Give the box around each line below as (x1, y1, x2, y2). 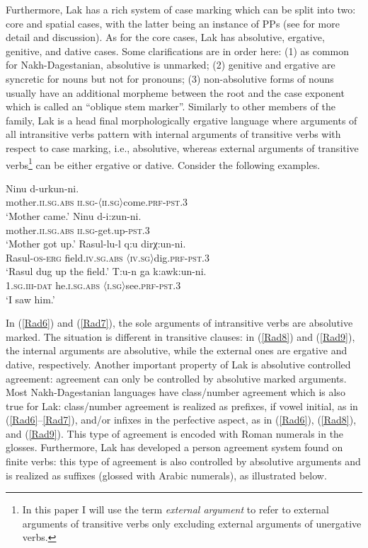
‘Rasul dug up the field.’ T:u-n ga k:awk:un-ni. (6, 264, 207, 279)
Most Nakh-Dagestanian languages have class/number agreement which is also (6, 385, 345, 400)
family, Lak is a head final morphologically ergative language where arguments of (6, 112, 357, 127)
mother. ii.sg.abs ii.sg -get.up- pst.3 (6, 222, 150, 237)
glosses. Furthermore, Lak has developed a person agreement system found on (6, 440, 343, 455)
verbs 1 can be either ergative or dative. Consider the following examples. (6, 155, 321, 172)
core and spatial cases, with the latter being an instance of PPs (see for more (6, 16, 340, 30)
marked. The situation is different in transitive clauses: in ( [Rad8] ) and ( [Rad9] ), (6, 329, 355, 344)
